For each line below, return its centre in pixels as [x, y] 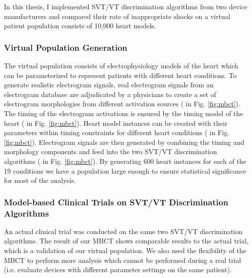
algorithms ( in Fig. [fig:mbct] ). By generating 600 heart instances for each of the [125, 161]
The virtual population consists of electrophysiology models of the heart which [121, 65]
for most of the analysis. [40, 180]
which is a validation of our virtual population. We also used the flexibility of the [125, 250]
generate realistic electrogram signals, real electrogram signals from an [109, 85]
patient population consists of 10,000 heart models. [80, 26]
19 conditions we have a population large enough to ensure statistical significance [125, 170]
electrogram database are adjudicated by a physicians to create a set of [110, 94]
